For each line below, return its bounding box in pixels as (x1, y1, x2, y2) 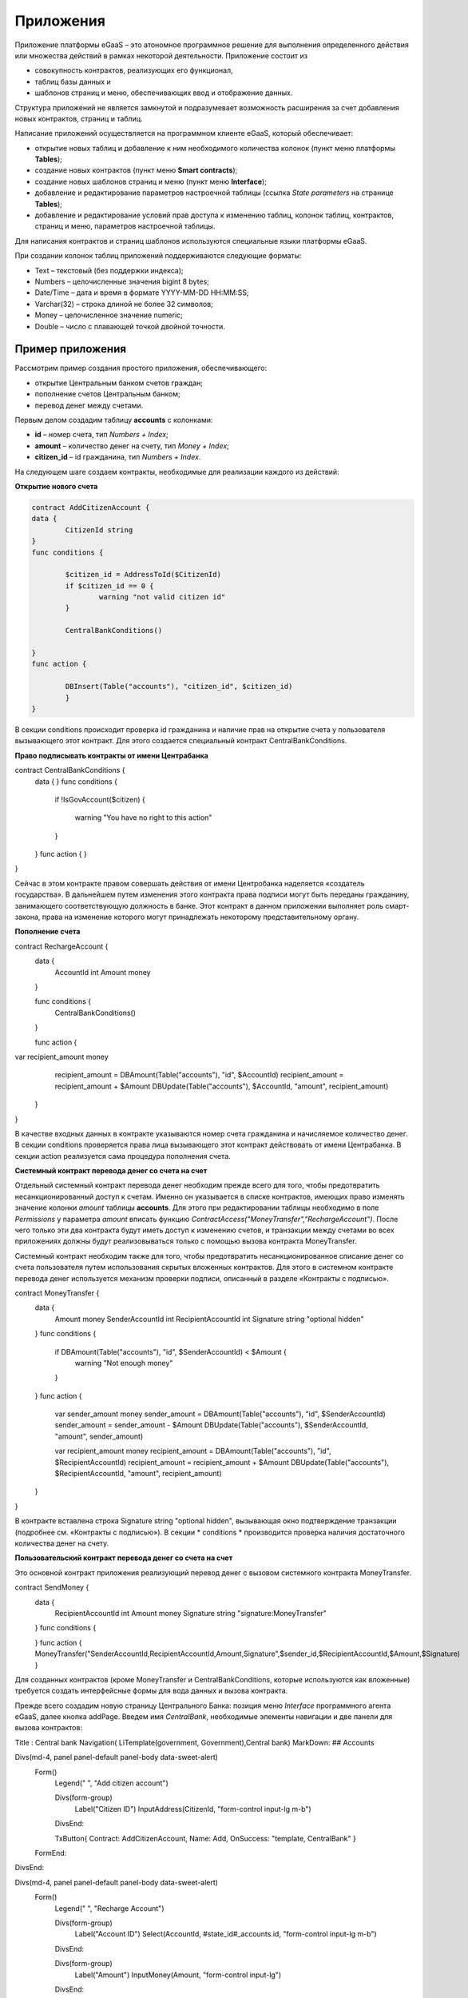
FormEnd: (34, 1848, 67, 1857)
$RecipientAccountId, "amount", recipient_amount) (54, 1469, 223, 1479)
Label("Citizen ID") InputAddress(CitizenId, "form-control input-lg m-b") (74, 1804, 311, 1813)
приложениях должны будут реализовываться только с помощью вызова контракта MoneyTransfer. (14, 1236, 357, 1246)
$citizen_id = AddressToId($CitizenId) (65, 570, 221, 579)
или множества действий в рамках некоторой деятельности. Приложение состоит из (14, 50, 307, 60)
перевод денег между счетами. (34, 400, 144, 410)
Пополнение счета (14, 927, 81, 937)
